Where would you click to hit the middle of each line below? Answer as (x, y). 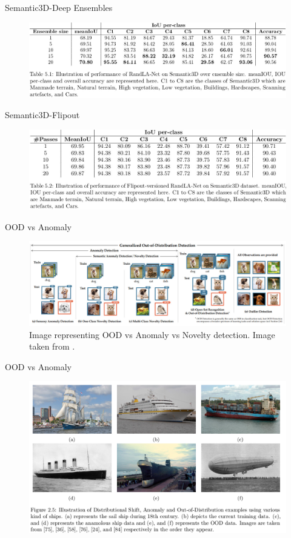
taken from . (52, 346)
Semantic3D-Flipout (42, 115)
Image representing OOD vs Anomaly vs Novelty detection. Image (152, 334)
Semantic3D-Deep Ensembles (59, 7)
